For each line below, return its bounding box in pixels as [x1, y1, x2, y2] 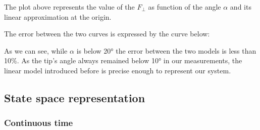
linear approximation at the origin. [4, 11, 112, 22]
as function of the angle [148, 2, 221, 12]
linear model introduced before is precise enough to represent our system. [4, 65, 231, 75]
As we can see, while [4, 45, 68, 56]
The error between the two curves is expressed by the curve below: [4, 28, 210, 39]
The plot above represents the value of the [4, 2, 135, 12]
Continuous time [4, 116, 73, 129]
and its [230, 2, 251, 12]
